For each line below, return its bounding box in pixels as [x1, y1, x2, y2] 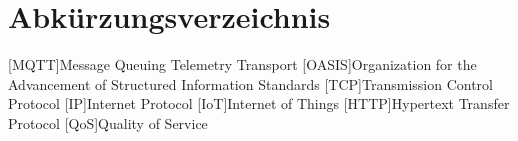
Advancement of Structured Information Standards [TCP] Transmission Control [8, 73, 493, 94]
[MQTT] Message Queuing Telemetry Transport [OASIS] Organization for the [8, 54, 477, 75]
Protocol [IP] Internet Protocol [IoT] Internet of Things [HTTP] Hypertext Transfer [8, 93, 510, 114]
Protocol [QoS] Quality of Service [8, 112, 208, 133]
